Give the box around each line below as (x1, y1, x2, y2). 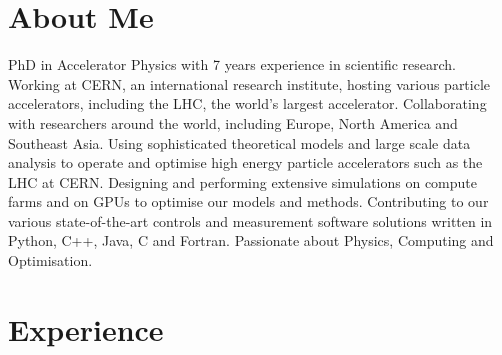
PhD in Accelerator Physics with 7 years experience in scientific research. (8, 54, 456, 75)
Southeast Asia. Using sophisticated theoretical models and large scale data (8, 132, 471, 153)
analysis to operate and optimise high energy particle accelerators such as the (8, 152, 483, 173)
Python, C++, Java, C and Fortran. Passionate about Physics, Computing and (8, 230, 494, 251)
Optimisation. (8, 250, 93, 271)
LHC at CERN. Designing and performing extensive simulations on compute (8, 171, 477, 192)
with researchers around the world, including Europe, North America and (8, 112, 458, 133)
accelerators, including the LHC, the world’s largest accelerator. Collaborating (8, 93, 487, 114)
